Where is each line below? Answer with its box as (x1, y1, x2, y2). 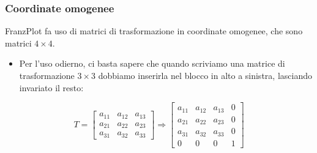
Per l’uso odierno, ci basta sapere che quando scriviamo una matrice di (19, 57, 285, 70)
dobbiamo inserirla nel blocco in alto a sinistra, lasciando (98, 69, 312, 81)
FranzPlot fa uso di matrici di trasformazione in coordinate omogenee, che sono (5, 24, 303, 37)
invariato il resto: (19, 81, 84, 94)
